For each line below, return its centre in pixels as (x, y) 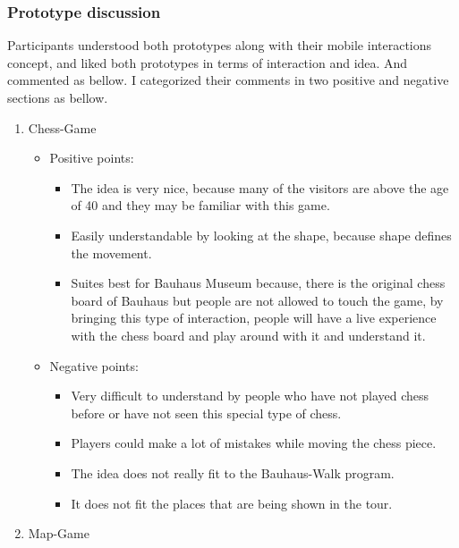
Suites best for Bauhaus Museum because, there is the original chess (258, 283)
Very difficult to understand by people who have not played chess (250, 396)
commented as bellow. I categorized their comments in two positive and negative (228, 80)
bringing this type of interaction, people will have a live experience (254, 318)
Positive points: (92, 158)
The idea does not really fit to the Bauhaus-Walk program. (233, 472)
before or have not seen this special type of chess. (206, 413)
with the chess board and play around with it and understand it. (248, 335)
